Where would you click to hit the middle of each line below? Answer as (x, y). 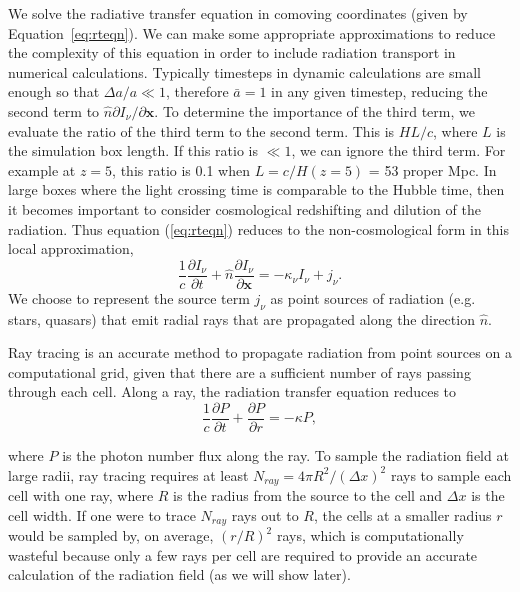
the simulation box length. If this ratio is (133, 150)
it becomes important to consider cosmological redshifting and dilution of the (244, 208)
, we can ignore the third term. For (398, 150)
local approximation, (71, 248)
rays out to (265, 514)
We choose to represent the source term (129, 297)
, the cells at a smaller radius (402, 514)
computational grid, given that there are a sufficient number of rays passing (239, 371)
